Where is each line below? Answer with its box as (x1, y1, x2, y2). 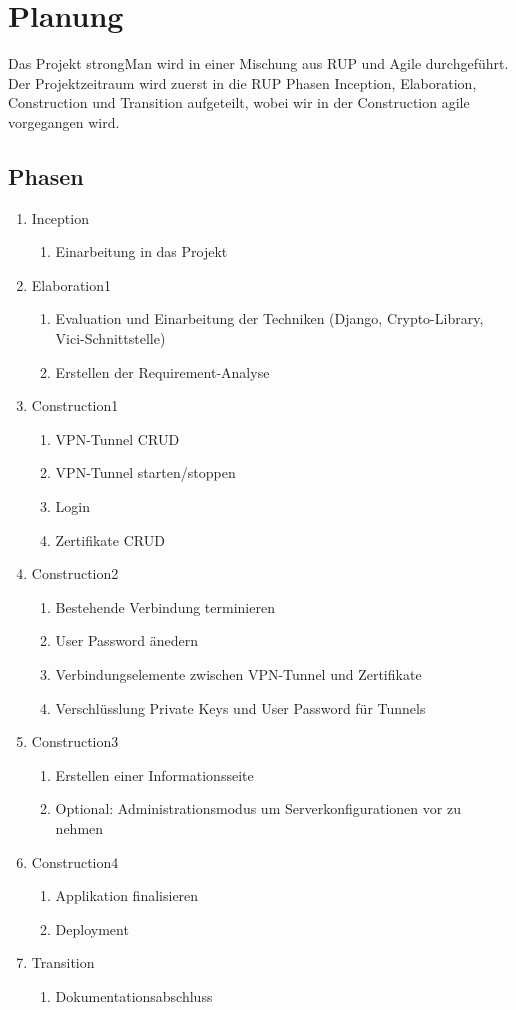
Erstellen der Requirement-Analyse (55, 361, 270, 382)
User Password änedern (55, 630, 199, 651)
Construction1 (31, 395, 119, 416)
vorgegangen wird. (8, 111, 120, 132)
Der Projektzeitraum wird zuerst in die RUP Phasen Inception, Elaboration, (8, 72, 477, 93)
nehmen (55, 817, 104, 838)
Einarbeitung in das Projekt (55, 241, 228, 262)
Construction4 (31, 851, 119, 872)
